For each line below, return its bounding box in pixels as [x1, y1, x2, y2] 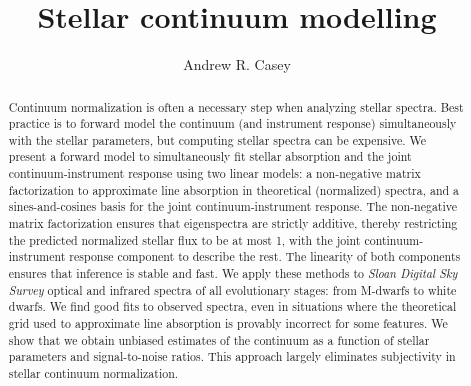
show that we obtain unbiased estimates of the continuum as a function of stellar [8, 331, 430, 348]
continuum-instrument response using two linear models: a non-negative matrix [8, 165, 421, 182]
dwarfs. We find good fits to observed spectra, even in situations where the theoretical [8, 298, 457, 315]
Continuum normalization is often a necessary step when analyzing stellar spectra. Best [8, 98, 464, 115]
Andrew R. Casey [183, 54, 291, 75]
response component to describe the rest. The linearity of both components [69, 248, 461, 265]
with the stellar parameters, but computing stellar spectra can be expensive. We [8, 131, 427, 148]
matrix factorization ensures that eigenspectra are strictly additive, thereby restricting [8, 215, 458, 232]
